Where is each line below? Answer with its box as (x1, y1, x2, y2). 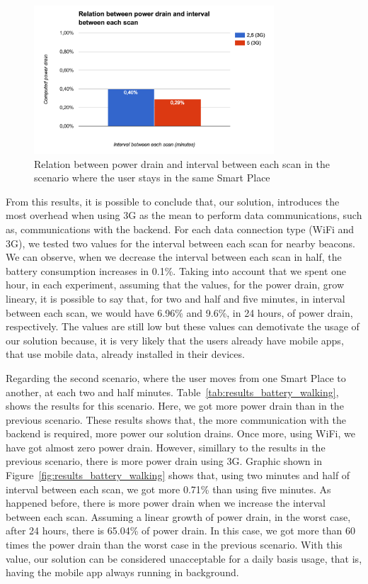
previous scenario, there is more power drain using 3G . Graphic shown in (6, 454, 322, 468)
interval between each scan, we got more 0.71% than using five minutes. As (6, 481, 331, 496)
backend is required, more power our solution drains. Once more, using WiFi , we (6, 426, 355, 441)
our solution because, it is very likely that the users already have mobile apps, (6, 332, 344, 347)
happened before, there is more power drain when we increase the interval (6, 495, 326, 510)
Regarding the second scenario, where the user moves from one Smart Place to (6, 370, 346, 385)
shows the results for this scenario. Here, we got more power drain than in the (6, 398, 344, 413)
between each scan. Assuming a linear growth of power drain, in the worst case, (6, 509, 351, 524)
